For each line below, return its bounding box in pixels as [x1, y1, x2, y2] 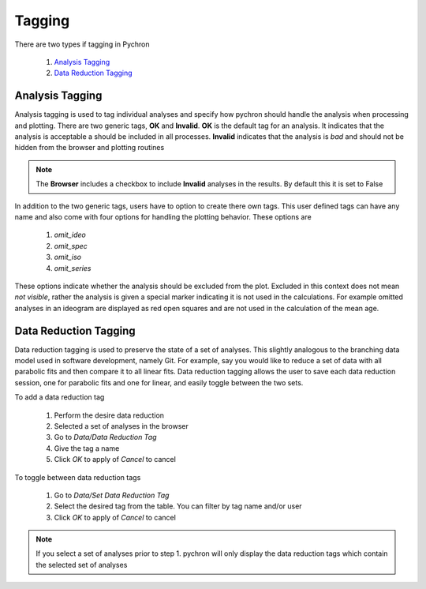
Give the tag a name [54, 443, 120, 453]
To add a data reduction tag [14, 392, 105, 402]
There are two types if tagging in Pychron [14, 39, 150, 49]
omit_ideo [54, 230, 86, 240]
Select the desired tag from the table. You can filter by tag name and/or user [54, 501, 303, 511]
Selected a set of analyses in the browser [54, 421, 189, 430]
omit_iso [54, 253, 82, 262]
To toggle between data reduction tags [14, 472, 141, 482]
